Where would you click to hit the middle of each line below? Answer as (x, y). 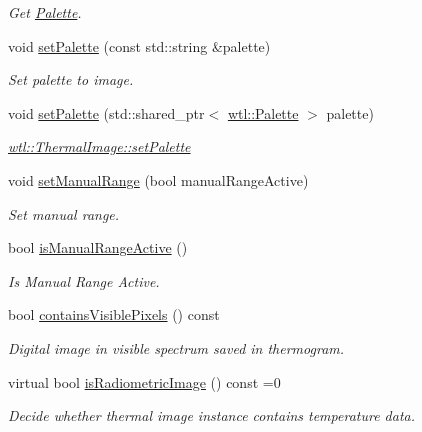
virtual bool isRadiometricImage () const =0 (144, 381)
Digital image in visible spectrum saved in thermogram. (176, 347)
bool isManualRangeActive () (98, 247)
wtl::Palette (263, 112)
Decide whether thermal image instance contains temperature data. (212, 415)
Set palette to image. (71, 79)
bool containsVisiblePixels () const (114, 314)
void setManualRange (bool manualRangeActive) (158, 179)
